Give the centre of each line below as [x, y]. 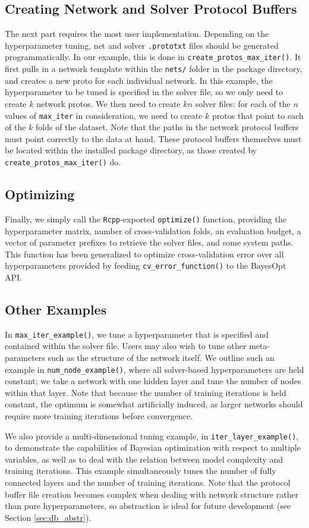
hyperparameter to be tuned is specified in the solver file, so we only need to [144, 92]
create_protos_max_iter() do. [63, 161]
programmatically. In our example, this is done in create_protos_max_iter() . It [153, 57]
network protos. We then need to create [108, 103]
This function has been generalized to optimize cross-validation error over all [144, 254]
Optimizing [40, 194]
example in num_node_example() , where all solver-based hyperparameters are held [154, 369]
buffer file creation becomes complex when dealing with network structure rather [152, 494]
